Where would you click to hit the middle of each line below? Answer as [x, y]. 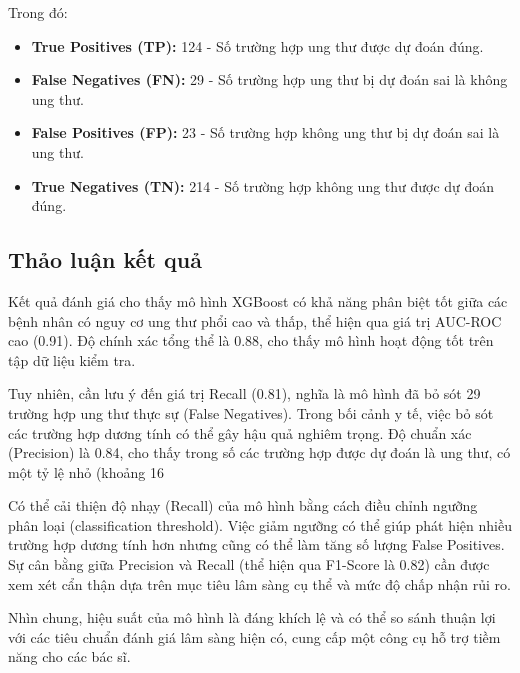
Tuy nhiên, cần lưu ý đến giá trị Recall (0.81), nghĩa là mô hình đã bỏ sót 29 [244, 393]
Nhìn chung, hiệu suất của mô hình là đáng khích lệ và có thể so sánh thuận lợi [252, 617]
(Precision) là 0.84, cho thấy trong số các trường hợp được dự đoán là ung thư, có [259, 452]
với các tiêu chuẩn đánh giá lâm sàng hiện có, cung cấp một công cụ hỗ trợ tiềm [254, 636]
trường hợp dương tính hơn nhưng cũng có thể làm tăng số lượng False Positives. [256, 544]
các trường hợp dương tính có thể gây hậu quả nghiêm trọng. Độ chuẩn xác [240, 432]
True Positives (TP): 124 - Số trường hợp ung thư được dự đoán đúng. [257, 45]
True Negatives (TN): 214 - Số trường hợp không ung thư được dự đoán [263, 185]
